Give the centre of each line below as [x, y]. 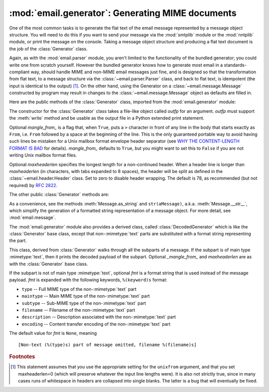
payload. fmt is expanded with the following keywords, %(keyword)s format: [88, 280]
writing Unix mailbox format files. [43, 155]
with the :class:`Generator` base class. [49, 264]
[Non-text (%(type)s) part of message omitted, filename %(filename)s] [107, 345]
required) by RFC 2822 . [33, 185]
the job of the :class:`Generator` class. [49, 49]
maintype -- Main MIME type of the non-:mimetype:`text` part [86, 296]
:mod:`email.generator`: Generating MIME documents [123, 13]
